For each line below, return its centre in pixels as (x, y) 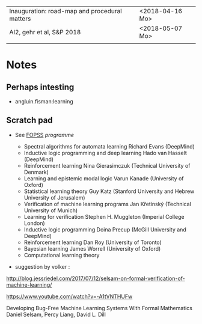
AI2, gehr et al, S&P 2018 (45, 32)
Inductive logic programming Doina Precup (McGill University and (105, 229)
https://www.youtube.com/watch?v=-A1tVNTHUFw (69, 296)
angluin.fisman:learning (44, 101)
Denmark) (36, 172)
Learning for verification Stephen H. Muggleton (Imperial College (104, 216)
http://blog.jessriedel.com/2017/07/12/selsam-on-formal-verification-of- (96, 278)
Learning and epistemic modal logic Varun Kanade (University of (104, 178)
